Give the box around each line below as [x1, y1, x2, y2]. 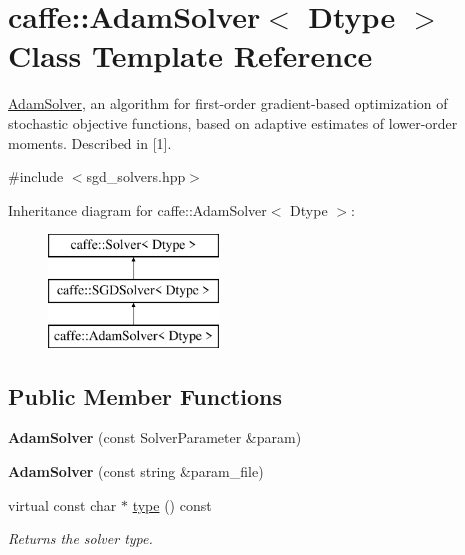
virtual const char [8, 494, 117, 515]
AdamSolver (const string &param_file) [8, 461, 264, 482]
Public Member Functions [8, 380, 282, 411]
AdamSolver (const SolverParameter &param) [8, 427, 302, 448]
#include [8, 166, 64, 187]
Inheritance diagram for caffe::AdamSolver [8, 199, 267, 220]
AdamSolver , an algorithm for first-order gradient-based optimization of [8, 93, 448, 114]
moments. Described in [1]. [8, 132, 172, 153]
